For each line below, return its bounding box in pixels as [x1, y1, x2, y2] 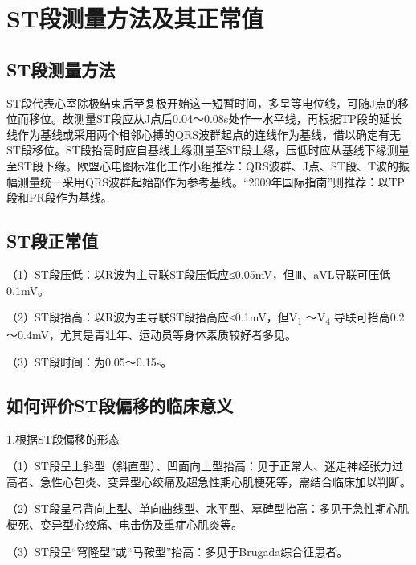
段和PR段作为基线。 [6, 189, 112, 206]
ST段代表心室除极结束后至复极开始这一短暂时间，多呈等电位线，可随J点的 [6, 94, 398, 111]
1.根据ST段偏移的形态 [6, 430, 120, 447]
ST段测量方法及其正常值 [6, 2, 264, 35]
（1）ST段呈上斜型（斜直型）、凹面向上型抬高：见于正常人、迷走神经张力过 [6, 457, 403, 474]
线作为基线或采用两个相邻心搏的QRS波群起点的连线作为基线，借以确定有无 [6, 125, 401, 142]
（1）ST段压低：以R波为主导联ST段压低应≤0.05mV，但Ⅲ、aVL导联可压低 [6, 265, 391, 282]
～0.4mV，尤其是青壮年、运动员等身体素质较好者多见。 [6, 326, 296, 343]
